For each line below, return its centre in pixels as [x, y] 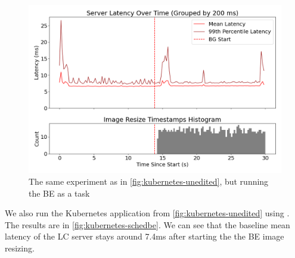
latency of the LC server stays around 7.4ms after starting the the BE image [145, 236]
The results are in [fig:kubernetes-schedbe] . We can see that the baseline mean [147, 224]
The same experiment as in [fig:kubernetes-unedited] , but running [149, 181]
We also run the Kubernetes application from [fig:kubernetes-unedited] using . [147, 213]
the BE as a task [59, 193]
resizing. [20, 248]
